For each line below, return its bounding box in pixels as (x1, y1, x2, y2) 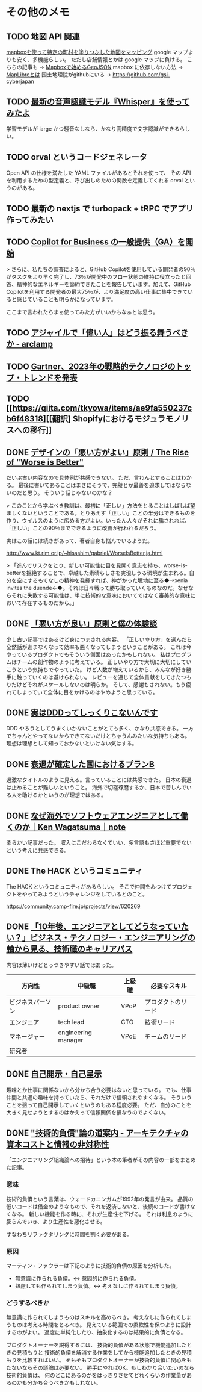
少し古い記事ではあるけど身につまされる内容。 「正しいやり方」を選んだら (6, 636, 192, 643)
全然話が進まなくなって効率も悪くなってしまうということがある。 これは (6, 643, 186, 650)
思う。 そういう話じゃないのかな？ (26, 489, 113, 496)
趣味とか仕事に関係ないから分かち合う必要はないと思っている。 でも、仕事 (6, 1086, 192, 1093)
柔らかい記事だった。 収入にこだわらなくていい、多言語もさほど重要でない (6, 839, 192, 847)
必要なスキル (150, 981, 188, 990)
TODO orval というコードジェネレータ (6, 152, 147, 163)
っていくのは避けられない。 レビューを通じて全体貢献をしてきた (22, 673, 182, 680)
